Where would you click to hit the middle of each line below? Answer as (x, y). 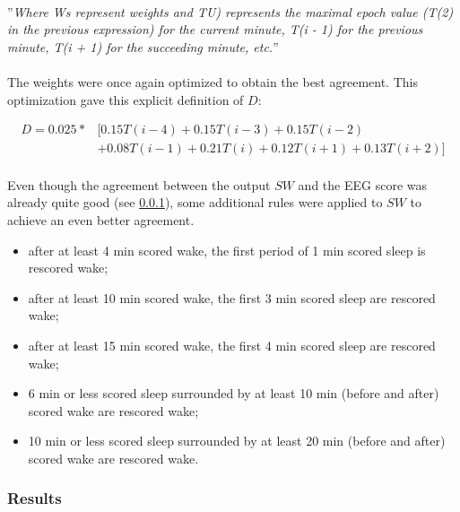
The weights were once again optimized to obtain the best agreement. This (213, 81)
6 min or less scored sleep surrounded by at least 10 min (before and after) (234, 393)
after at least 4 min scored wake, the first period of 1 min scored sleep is (227, 250)
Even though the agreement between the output (139, 184)
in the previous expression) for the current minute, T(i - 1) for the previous (215, 29)
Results (35, 498)
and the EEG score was (362, 184)
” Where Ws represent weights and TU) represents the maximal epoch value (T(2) (230, 11)
